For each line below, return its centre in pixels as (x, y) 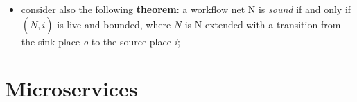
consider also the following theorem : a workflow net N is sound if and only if (186, 9)
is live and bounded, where (114, 24)
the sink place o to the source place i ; (101, 41)
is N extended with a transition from (263, 24)
